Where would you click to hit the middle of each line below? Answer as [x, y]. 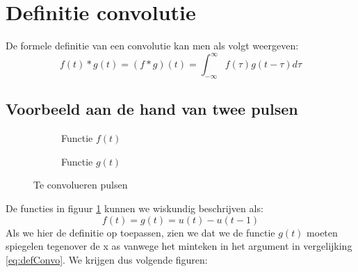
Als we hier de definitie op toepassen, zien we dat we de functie [140, 232]
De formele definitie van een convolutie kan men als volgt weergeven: [152, 46]
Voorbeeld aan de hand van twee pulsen [152, 109]
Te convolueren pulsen [81, 185]
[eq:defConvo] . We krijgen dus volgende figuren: [107, 259]
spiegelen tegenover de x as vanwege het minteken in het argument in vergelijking [179, 246]
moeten [322, 232]
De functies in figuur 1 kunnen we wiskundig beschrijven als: [135, 208]
